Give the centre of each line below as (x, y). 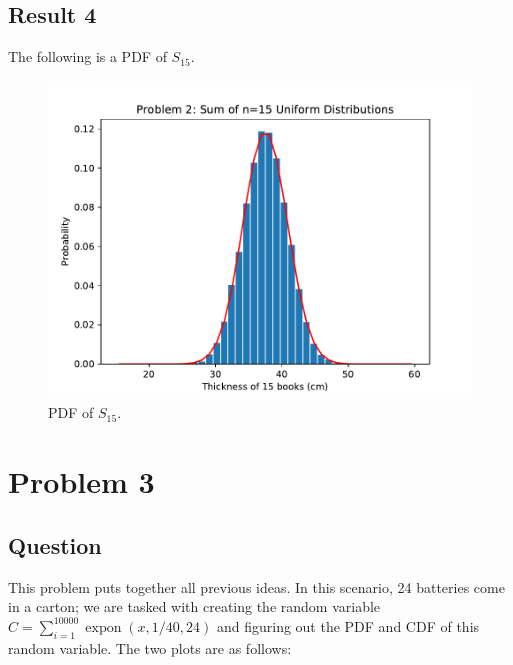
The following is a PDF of (87, 56)
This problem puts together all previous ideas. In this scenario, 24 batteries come (256, 586)
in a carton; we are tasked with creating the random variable (194, 606)
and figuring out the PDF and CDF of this (348, 625)
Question (55, 544)
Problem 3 (81, 481)
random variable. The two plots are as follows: (150, 647)
